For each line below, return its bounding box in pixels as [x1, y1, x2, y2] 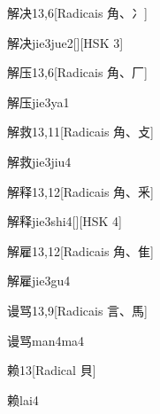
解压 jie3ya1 [7, 92, 70, 111]
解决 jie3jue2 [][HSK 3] [7, 33, 124, 51]
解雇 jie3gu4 [7, 271, 71, 290]
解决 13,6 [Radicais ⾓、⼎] [7, 4, 148, 21]
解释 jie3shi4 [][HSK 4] [7, 212, 122, 230]
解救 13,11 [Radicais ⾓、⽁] [7, 122, 154, 141]
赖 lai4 [7, 390, 39, 409]
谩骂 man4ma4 [7, 331, 85, 349]
